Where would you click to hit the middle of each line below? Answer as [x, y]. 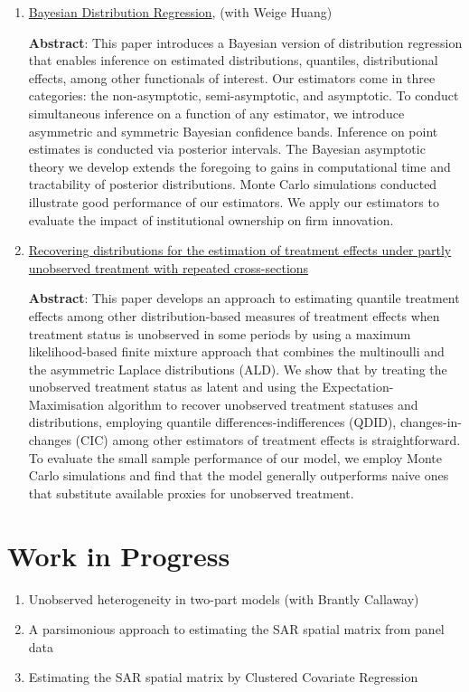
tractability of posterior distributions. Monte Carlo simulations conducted [233, 184]
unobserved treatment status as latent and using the [173, 387]
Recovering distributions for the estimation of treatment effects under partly [240, 250]
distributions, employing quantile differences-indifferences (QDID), [212, 422]
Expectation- [358, 387]
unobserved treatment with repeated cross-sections [169, 267]
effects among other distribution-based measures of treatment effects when [234, 315]
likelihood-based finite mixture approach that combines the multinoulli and [236, 351]
